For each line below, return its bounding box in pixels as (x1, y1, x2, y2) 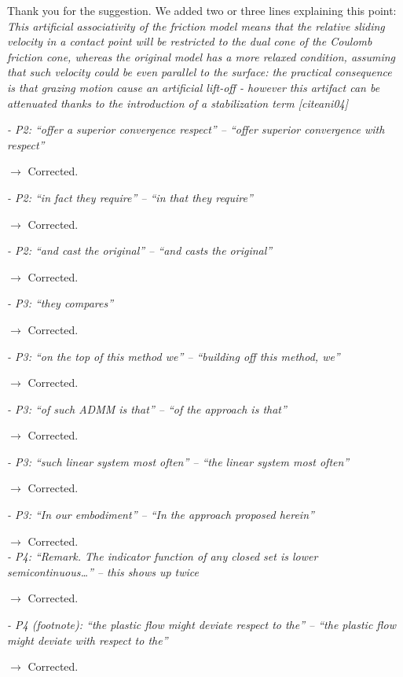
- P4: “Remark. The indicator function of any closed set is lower (7, 548, 318, 565)
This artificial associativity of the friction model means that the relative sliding (7, 17, 385, 34)
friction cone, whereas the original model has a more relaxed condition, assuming (7, 48, 396, 64)
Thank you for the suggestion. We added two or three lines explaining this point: (7, 2, 397, 18)
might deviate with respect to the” (7, 631, 168, 648)
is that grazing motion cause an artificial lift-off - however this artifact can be (7, 79, 380, 95)
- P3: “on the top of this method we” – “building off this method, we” (7, 348, 340, 364)
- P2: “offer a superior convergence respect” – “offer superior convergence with (7, 121, 385, 138)
